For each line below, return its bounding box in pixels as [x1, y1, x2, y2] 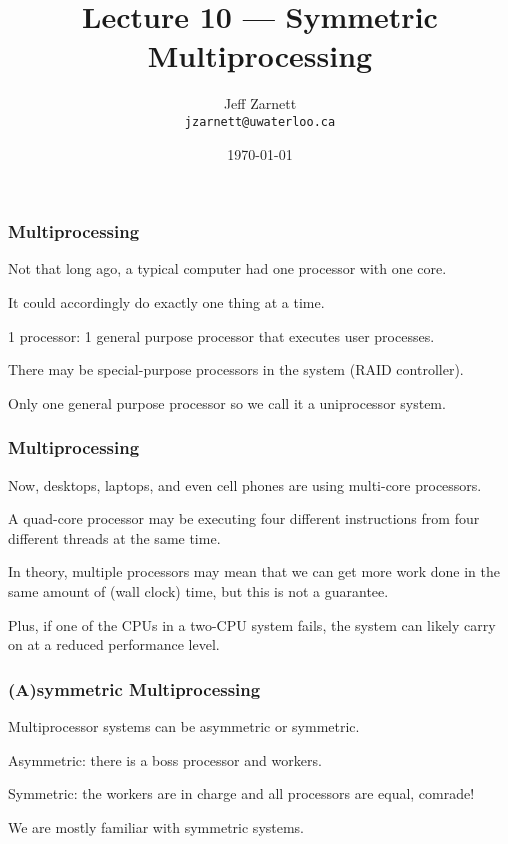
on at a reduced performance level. [8, 634, 220, 655]
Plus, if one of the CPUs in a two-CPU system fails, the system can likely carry [8, 614, 496, 635]
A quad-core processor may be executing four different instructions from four [8, 508, 480, 529]
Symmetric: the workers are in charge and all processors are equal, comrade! [8, 783, 475, 804]
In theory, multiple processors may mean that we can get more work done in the [8, 561, 500, 582]
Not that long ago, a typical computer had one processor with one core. [8, 258, 447, 279]
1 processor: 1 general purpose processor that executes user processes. [8, 325, 435, 346]
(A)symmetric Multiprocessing [8, 676, 261, 701]
